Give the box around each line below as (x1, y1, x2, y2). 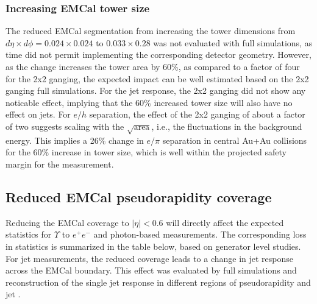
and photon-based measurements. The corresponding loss (93, 228, 307, 241)
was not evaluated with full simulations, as (153, 36, 313, 49)
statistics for (5, 228, 52, 241)
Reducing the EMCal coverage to (5, 216, 129, 228)
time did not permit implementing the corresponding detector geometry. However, (5, 48, 312, 61)
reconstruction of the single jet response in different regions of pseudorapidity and (5, 275, 311, 288)
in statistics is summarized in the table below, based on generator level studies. (5, 239, 301, 252)
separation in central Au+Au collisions (162, 133, 307, 146)
